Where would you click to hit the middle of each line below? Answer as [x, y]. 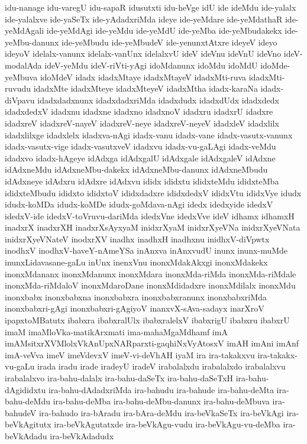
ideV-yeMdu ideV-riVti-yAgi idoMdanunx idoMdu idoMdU [151, 65]
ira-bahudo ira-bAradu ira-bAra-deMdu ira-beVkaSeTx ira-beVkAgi [161, 412]
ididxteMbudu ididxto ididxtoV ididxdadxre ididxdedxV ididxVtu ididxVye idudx [153, 192]
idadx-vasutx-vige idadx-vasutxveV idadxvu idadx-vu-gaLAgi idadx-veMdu [140, 146]
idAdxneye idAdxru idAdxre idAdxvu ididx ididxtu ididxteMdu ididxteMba [142, 181]
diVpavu [20, 100]
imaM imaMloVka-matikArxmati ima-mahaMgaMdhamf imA [116, 331]
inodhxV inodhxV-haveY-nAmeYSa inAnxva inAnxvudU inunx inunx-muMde [146, 250]
